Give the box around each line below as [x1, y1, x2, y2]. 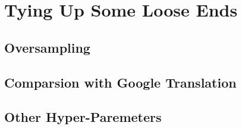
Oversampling [4, 38, 90, 56]
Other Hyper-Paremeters [4, 108, 162, 126]
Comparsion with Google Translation [4, 73, 237, 91]
